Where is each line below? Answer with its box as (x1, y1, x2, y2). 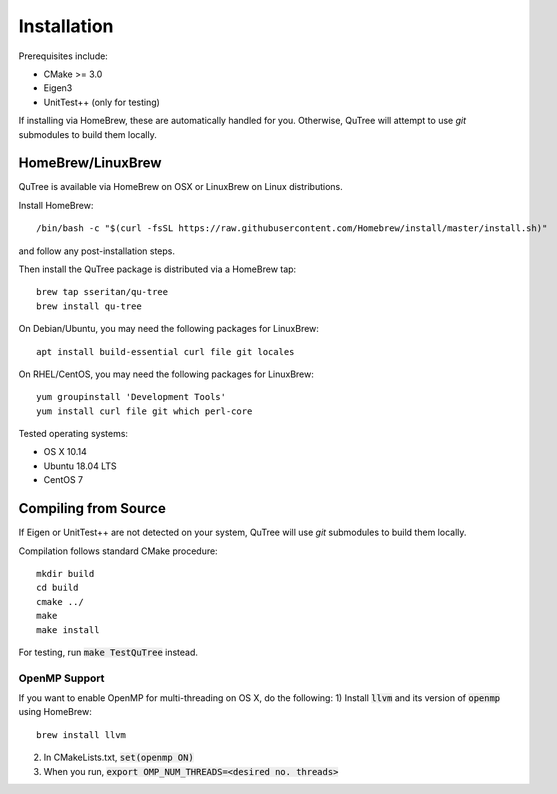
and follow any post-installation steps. (18, 245, 175, 257)
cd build (36, 582, 79, 594)
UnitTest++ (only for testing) (43, 96, 160, 108)
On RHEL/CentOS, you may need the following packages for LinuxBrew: (18, 368, 314, 380)
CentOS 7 (43, 474, 84, 486)
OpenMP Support (18, 671, 105, 685)
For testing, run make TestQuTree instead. (18, 646, 199, 658)
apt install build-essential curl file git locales (36, 346, 295, 357)
